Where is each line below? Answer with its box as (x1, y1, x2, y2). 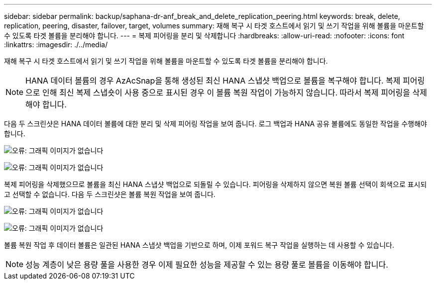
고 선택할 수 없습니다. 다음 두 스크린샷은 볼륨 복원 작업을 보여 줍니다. (4, 190, 216, 198)
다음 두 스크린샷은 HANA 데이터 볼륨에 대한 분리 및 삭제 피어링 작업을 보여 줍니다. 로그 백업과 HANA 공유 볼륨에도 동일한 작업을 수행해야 (4, 119, 427, 128)
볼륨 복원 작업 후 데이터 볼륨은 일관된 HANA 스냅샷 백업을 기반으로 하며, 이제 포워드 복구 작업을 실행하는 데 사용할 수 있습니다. (4, 241, 394, 249)
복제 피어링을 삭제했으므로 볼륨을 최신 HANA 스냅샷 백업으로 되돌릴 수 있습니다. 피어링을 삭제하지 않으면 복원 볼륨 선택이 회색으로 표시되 (4, 180, 427, 189)
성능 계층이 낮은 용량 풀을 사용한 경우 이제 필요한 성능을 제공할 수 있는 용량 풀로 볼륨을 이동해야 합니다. (25, 260, 388, 270)
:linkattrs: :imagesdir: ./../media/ (4, 40, 108, 49)
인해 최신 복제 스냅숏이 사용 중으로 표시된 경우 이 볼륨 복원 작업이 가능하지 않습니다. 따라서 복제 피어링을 (42, 88, 411, 97)
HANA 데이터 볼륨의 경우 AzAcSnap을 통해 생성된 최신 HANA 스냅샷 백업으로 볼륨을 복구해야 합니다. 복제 (25, 76, 401, 86)
